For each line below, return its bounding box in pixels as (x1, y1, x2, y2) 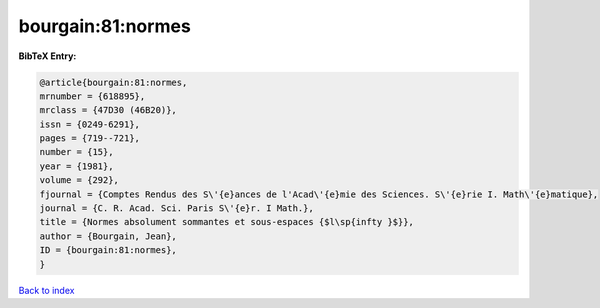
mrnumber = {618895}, (39, 90, 146, 102)
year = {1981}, (39, 160, 114, 172)
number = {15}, (39, 146, 114, 158)
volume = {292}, (39, 175, 120, 186)
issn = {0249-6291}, (39, 118, 140, 130)
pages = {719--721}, (39, 133, 140, 144)
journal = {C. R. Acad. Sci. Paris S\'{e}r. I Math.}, (39, 203, 314, 214)
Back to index (18, 284, 75, 296)
